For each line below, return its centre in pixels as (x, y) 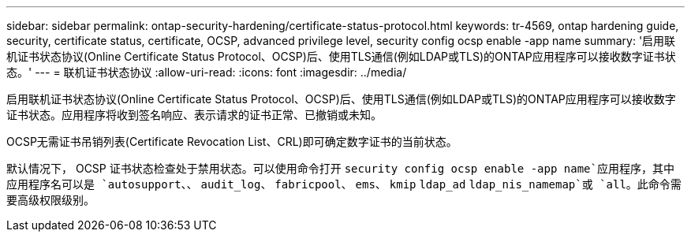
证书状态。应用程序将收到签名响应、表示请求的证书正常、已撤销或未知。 (194, 115)
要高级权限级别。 (50, 200)
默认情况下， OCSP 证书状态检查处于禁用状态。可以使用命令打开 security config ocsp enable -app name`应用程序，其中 (340, 168)
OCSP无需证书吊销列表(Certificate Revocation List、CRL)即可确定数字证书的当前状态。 (232, 141)
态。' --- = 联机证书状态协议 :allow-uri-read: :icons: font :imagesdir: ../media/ (207, 72)
